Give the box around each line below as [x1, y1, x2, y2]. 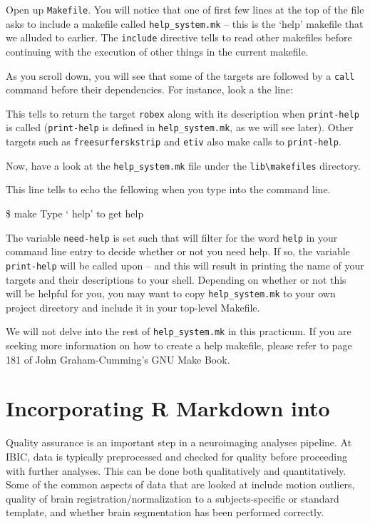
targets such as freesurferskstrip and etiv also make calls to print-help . [6, 134, 341, 149]
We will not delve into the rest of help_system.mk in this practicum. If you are [6, 324, 351, 339]
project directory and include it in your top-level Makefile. [6, 299, 260, 314]
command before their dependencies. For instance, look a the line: [6, 82, 293, 97]
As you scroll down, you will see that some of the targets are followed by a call [6, 68, 355, 83]
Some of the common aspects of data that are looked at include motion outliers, [6, 477, 355, 492]
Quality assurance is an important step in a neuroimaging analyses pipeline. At [6, 435, 352, 450]
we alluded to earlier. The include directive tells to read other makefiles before [6, 30, 352, 45]
